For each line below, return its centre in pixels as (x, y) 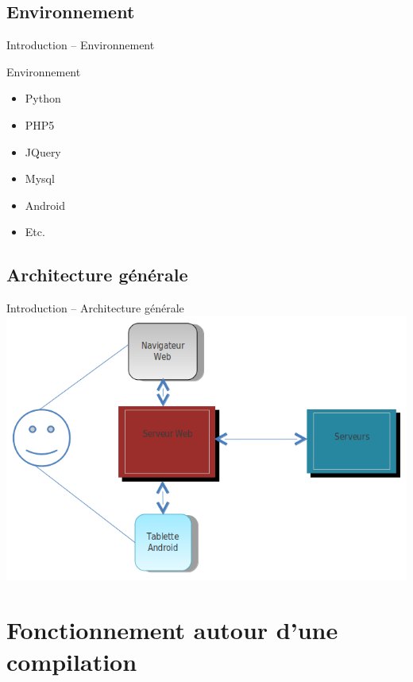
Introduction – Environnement (81, 45)
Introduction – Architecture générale (95, 308)
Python (43, 98)
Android (45, 205)
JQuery (43, 151)
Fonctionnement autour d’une (172, 630)
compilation (72, 661)
